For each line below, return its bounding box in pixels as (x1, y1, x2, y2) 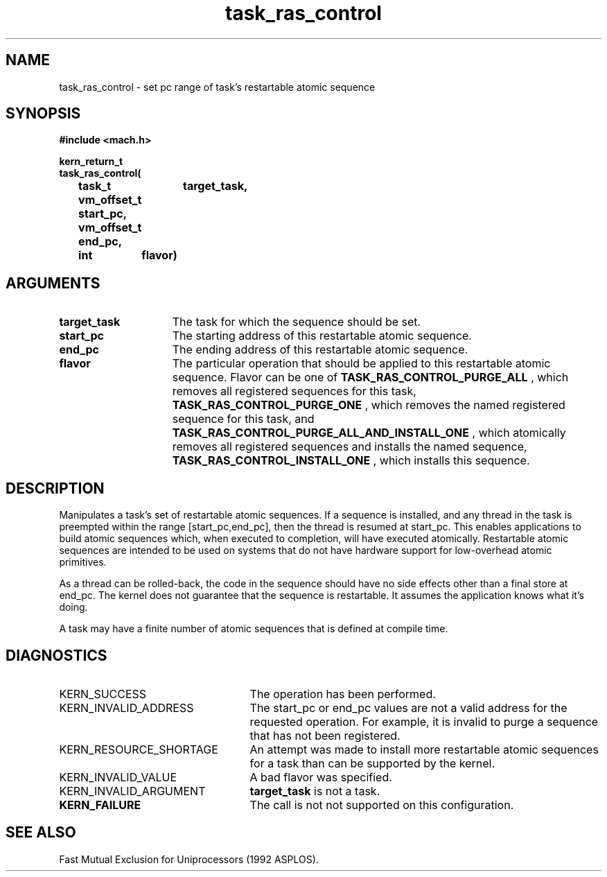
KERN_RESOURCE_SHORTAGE (59, 742, 218, 756)
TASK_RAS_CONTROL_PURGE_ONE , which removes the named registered (172, 398, 565, 413)
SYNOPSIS (6, 105, 81, 123)
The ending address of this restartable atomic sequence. (172, 342, 468, 357)
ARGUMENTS (6, 274, 100, 292)
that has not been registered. (249, 728, 401, 743)
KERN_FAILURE (59, 797, 141, 812)
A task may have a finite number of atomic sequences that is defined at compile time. (59, 623, 448, 635)
